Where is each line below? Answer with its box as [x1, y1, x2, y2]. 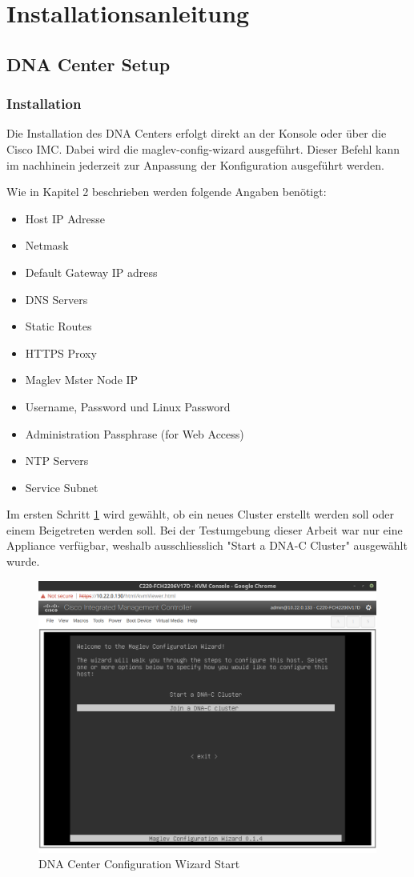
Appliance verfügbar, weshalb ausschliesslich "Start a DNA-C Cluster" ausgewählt [6, 537, 408, 554]
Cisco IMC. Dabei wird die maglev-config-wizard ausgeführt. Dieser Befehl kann [6, 140, 400, 157]
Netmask [25, 237, 69, 254]
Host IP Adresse [25, 210, 106, 226]
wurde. [6, 553, 40, 570]
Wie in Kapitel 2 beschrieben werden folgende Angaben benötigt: [6, 183, 327, 200]
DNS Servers [25, 290, 88, 307]
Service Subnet [25, 479, 98, 495]
